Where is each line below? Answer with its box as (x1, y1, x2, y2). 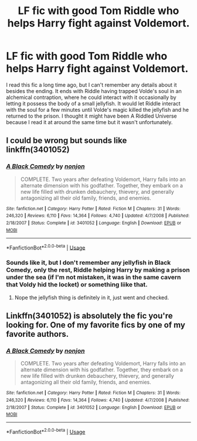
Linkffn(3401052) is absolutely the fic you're (6, 310, 173, 320)
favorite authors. (6, 329, 69, 339)
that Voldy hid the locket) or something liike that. (6, 281, 148, 289)
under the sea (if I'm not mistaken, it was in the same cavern (6, 274, 181, 282)
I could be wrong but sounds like (6, 136, 127, 146)
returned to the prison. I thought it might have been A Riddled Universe (6, 112, 177, 119)
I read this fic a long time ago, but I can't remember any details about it (6, 81, 177, 88)
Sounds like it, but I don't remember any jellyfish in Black (6, 259, 171, 267)
